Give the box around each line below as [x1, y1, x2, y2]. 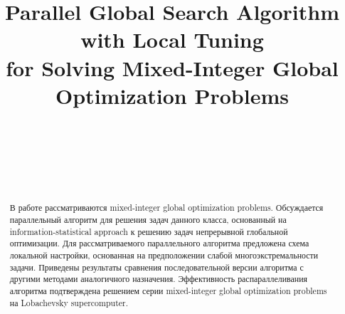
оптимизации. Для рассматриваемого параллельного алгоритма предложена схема [9, 237, 309, 249]
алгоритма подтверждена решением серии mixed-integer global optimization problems [9, 284, 327, 296]
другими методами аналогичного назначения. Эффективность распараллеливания [9, 273, 307, 285]
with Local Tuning [80, 25, 264, 54]
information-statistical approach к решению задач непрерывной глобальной [9, 225, 288, 237]
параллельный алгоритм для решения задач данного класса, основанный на [9, 213, 287, 225]
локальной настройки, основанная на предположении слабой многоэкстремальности [9, 248, 319, 261]
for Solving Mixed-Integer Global [6, 53, 339, 82]
